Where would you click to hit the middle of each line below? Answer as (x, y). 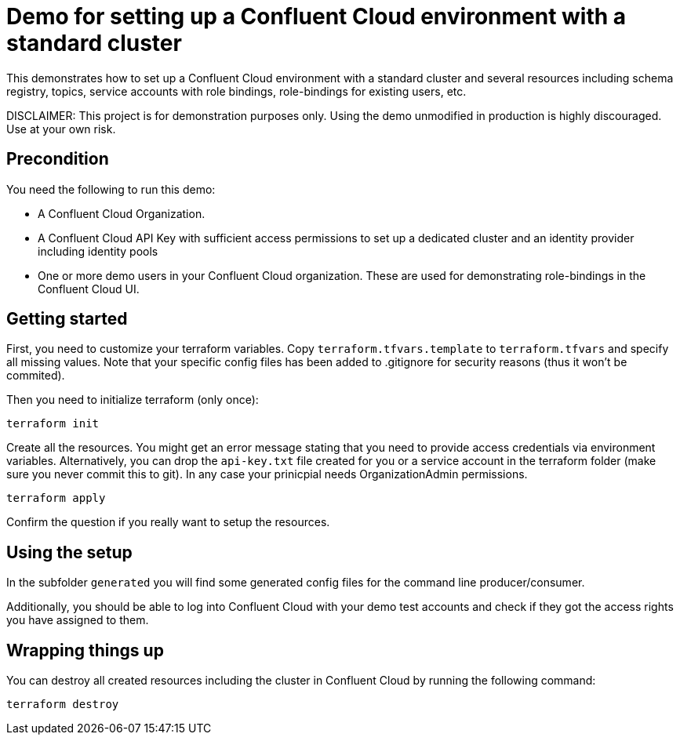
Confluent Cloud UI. (89, 289)
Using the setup (69, 552)
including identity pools (98, 251)
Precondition (58, 159)
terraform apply (56, 498)
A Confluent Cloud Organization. (122, 213)
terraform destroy (63, 705)
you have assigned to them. (78, 620)
